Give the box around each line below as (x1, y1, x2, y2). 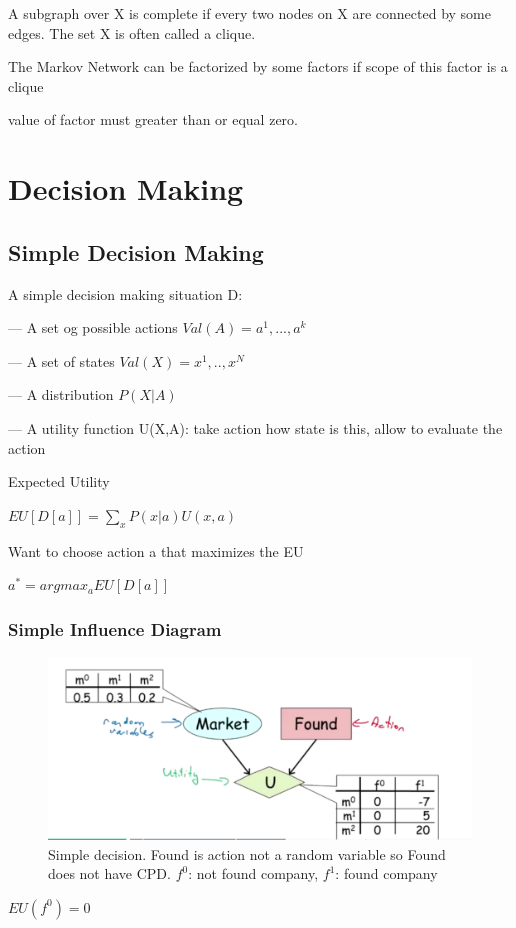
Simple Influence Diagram (8, 616, 222, 641)
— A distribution (8, 384, 114, 405)
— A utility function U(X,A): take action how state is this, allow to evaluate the (8, 417, 503, 438)
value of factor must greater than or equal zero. (8, 109, 298, 130)
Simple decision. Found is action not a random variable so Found (48, 843, 446, 864)
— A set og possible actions (8, 317, 178, 338)
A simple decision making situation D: (8, 283, 243, 304)
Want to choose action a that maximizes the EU (8, 540, 304, 561)
